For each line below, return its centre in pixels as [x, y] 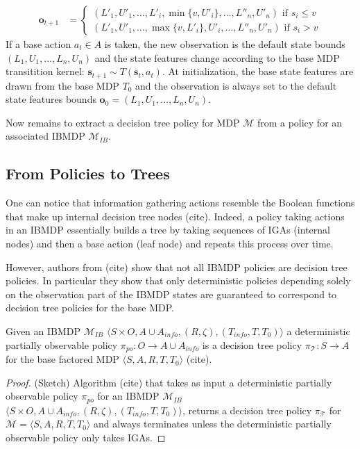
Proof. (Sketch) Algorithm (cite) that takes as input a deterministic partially [169, 382]
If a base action [38, 44]
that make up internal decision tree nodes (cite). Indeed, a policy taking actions [175, 216]
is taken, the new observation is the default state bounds [225, 44]
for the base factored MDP [62, 359]
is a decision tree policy [252, 344]
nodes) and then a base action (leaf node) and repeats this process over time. [170, 244]
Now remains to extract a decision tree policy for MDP [123, 122]
